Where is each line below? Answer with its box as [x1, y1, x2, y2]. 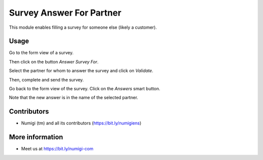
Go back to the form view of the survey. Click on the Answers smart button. [9, 86, 160, 92]
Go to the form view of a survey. [9, 50, 74, 56]
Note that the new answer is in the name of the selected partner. [9, 95, 138, 100]
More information [9, 133, 63, 141]
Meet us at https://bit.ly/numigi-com [21, 146, 94, 152]
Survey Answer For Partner [9, 7, 122, 18]
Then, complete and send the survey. [9, 77, 84, 82]
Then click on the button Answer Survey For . [9, 59, 99, 64]
